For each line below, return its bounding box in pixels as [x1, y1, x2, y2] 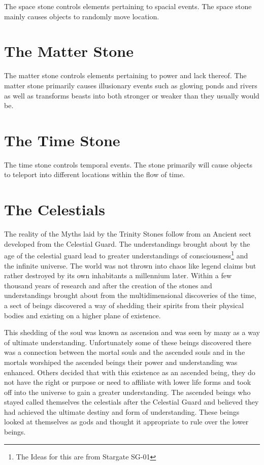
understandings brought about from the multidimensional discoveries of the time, [4, 290, 256, 301]
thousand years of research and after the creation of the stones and [4, 280, 212, 290]
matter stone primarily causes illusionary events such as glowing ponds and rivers [4, 80, 257, 90]
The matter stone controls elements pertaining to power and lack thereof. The [4, 70, 247, 81]
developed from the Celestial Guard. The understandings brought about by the [4, 238, 250, 249]
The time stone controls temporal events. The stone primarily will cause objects [4, 159, 253, 170]
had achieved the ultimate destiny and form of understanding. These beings [4, 406, 240, 417]
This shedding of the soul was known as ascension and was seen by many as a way [4, 327, 260, 338]
